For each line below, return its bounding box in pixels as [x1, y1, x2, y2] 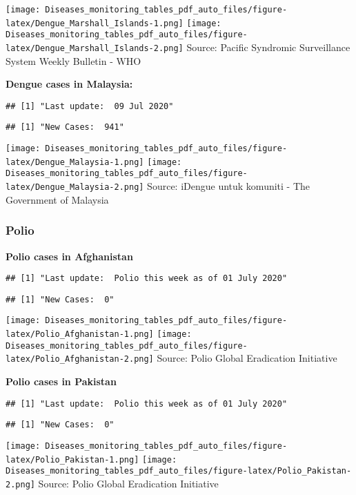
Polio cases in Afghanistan [6, 249, 133, 263]
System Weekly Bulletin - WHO [6, 53, 141, 68]
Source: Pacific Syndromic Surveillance [186, 39, 350, 54]
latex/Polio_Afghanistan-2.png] [6, 354, 154, 365]
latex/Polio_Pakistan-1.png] [6, 454, 139, 465]
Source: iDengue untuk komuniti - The [147, 179, 310, 193]
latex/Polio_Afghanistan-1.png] [6, 329, 154, 340]
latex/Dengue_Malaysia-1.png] [6, 157, 144, 167]
